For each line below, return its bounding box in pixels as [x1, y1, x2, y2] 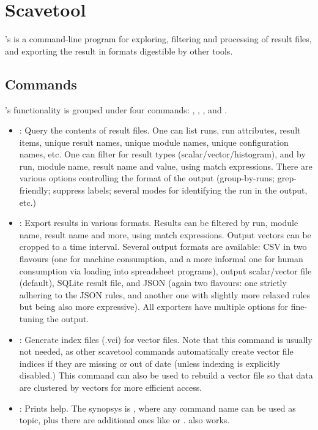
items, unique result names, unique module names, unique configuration [19, 135, 289, 148]
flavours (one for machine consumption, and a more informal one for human [19, 252, 303, 265]
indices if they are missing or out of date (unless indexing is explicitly [19, 356, 280, 369]
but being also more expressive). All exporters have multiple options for [19, 300, 289, 313]
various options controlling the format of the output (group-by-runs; [19, 172, 275, 184]
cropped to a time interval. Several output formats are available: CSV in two [19, 240, 307, 253]
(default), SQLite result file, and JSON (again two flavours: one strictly [19, 276, 287, 289]
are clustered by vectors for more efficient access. [19, 380, 202, 393]
